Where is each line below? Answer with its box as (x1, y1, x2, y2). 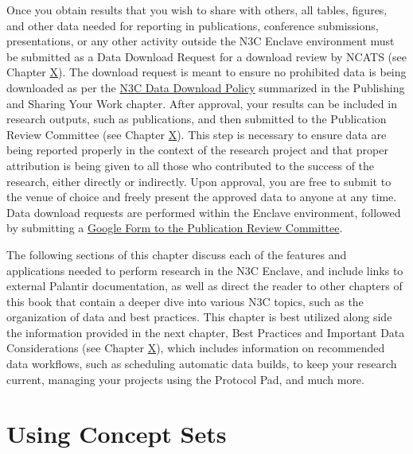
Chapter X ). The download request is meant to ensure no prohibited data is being (6, 64, 407, 80)
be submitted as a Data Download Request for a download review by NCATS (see (6, 48, 407, 64)
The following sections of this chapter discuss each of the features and (6, 246, 347, 262)
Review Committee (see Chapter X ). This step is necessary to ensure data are (6, 126, 387, 142)
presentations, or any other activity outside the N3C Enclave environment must (6, 33, 395, 49)
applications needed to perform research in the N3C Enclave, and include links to (6, 262, 403, 278)
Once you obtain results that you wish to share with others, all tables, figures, (6, 2, 388, 17)
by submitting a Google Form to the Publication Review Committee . (6, 219, 343, 236)
